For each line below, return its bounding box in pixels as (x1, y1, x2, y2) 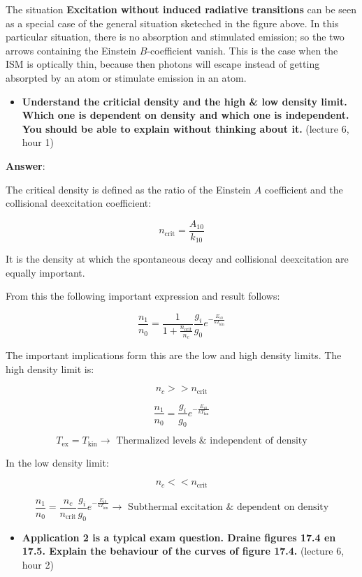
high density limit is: (6, 361, 94, 376)
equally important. (6, 265, 85, 279)
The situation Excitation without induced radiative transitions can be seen (6, 2, 357, 16)
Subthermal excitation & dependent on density (128, 502, 329, 513)
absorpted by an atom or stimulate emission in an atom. (6, 70, 247, 85)
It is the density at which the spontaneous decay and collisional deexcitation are (6, 251, 349, 266)
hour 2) (22, 557, 54, 571)
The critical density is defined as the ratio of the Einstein (6, 182, 251, 196)
